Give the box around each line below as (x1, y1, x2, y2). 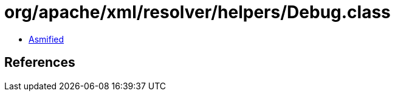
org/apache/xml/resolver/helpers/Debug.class (4, 2, 391, 22)
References (4, 55, 75, 70)
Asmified (29, 33, 64, 44)
